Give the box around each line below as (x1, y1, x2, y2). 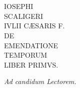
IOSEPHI (4, 1, 33, 11)
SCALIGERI (4, 10, 43, 21)
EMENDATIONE (4, 40, 58, 50)
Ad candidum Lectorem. (4, 76, 76, 87)
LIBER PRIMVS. (4, 59, 58, 70)
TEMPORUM (4, 50, 47, 60)
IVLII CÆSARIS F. (4, 20, 65, 31)
